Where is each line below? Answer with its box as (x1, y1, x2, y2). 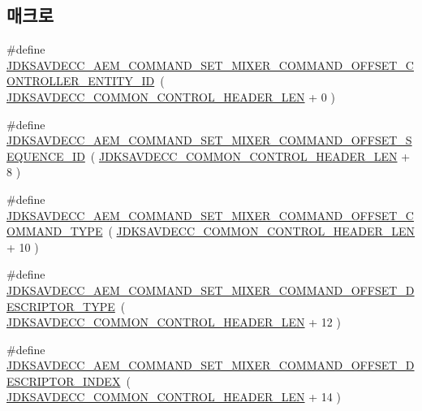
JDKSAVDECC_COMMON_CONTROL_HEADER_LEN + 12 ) (6, 314, 341, 331)
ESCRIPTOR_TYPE (6, 297, 115, 314)
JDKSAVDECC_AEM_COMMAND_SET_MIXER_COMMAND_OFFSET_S (6, 132, 412, 149)
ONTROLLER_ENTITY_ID (6, 72, 155, 89)
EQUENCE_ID (6, 147, 85, 164)
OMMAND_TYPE (6, 223, 103, 240)
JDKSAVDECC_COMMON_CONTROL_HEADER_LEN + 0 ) (6, 88, 335, 105)
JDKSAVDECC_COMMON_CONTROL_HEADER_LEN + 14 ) (6, 388, 341, 405)
